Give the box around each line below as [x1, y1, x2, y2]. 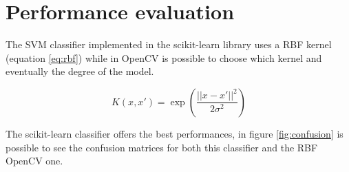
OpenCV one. [6, 153, 63, 168]
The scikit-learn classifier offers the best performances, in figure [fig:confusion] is [6, 126, 343, 140]
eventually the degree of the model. [6, 64, 154, 78]
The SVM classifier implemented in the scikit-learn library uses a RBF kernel [6, 37, 332, 52]
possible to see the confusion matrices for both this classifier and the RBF [6, 140, 318, 154]
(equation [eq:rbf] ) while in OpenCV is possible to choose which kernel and [6, 50, 322, 65]
